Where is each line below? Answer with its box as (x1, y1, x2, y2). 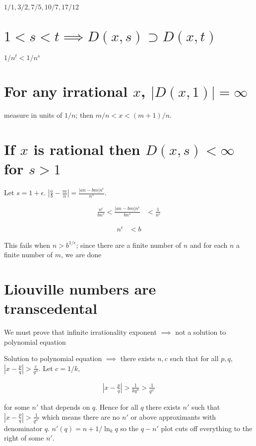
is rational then (33, 139, 140, 159)
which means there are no (42, 411, 120, 422)
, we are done (61, 249, 102, 260)
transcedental (4, 298, 97, 318)
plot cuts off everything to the (161, 423, 253, 433)
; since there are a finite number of (76, 239, 182, 250)
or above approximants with (130, 411, 216, 422)
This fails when (4, 239, 51, 250)
